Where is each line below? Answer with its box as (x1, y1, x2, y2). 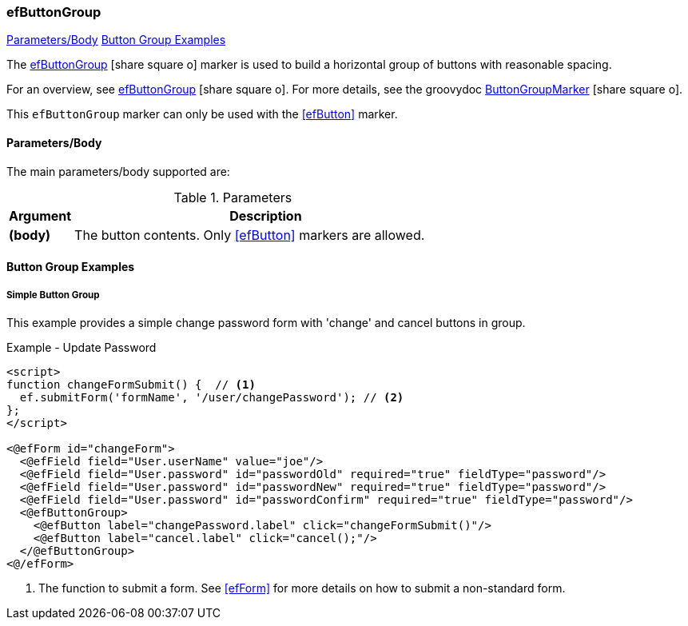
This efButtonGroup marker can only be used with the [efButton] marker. (6, 107, 398, 122)
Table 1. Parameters (173, 189, 292, 205)
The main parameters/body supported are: (6, 164, 230, 178)
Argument (9, 207, 72, 224)
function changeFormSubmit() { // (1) (6, 377, 256, 391)
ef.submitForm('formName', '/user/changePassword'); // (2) (19, 390, 404, 404)
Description (229, 207, 302, 224)
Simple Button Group (6, 289, 100, 301)
